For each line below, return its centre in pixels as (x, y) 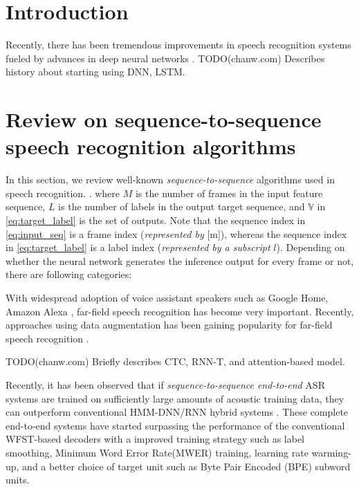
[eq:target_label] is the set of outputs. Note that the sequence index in (156, 220)
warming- (331, 452)
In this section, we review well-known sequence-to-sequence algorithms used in (170, 179)
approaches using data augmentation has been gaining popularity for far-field (169, 325)
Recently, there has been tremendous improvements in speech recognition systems (178, 45)
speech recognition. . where (63, 193)
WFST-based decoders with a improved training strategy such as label (155, 439)
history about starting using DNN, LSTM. (95, 72)
